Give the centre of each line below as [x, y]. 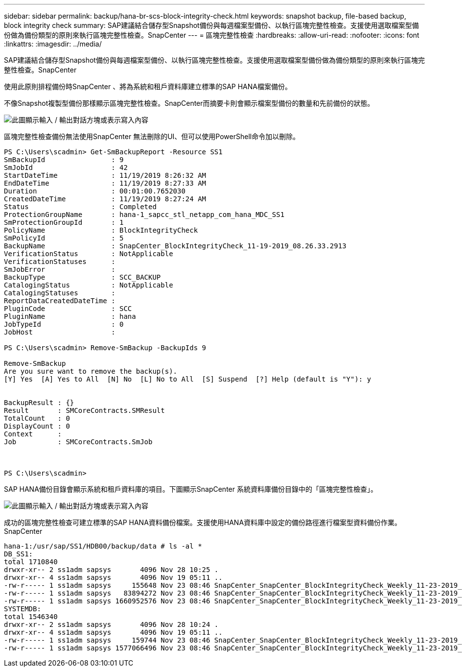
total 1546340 [31, 617]
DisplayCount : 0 [37, 426]
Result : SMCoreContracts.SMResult [84, 410]
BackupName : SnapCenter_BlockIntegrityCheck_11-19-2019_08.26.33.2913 [175, 246]
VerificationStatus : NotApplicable [89, 254]
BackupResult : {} [39, 403]
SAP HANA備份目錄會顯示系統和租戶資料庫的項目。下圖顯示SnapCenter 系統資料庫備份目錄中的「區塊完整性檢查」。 [191, 489]
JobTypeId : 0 [64, 324]
